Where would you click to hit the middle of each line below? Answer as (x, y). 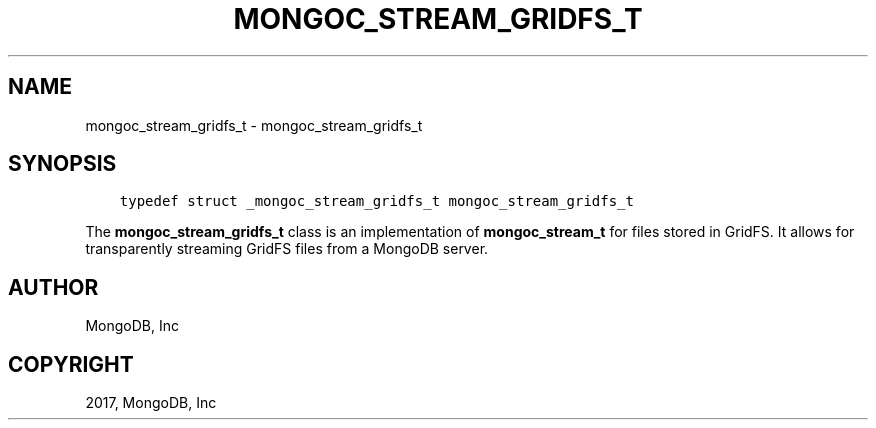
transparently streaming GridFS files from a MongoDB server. (287, 249)
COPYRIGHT (71, 364)
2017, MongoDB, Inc (151, 403)
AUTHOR (53, 287)
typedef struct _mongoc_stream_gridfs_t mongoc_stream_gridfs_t (376, 201)
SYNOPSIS (62, 164)
